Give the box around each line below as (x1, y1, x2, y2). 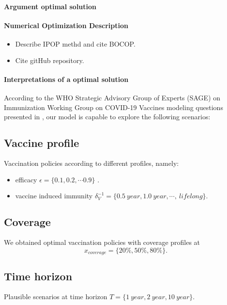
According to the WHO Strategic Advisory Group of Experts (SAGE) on (4, 92, 221, 102)
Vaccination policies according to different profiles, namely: (4, 158, 179, 168)
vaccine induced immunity (15, 191, 93, 201)
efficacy (15, 174, 37, 184)
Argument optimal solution (4, 1, 97, 11)
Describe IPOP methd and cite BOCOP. (15, 38, 136, 48)
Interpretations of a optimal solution (4, 74, 129, 84)
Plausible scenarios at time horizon (4, 291, 107, 302)
